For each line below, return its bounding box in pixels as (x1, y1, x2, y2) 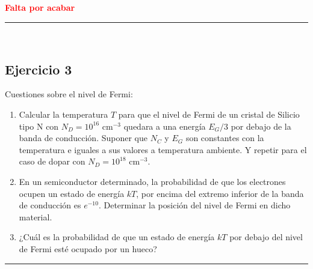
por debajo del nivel (229, 231, 303, 243)
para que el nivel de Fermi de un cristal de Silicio (118, 107, 300, 120)
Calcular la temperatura (19, 107, 108, 120)
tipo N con (19, 119, 59, 132)
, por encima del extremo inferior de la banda (136, 187, 304, 199)
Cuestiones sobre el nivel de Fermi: (5, 88, 133, 100)
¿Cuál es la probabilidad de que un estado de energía (19, 231, 215, 243)
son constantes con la (185, 131, 264, 144)
